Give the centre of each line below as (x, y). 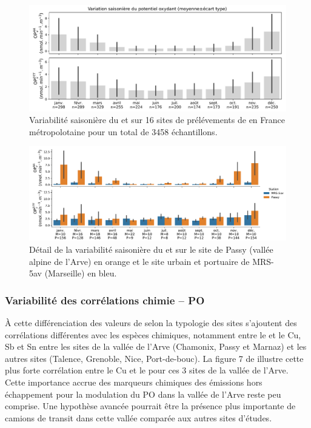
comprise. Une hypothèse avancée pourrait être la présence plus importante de (150, 406)
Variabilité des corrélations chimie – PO (105, 300)
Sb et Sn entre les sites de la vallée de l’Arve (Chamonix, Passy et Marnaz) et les (156, 346)
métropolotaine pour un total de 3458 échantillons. (123, 131)
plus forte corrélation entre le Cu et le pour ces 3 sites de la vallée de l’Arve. (147, 370)
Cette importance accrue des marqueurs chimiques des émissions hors (134, 382)
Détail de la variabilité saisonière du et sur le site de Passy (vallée (151, 249)
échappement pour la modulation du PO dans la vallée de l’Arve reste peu (143, 394)
